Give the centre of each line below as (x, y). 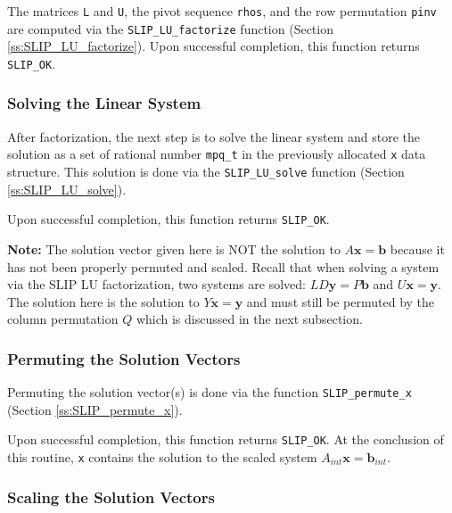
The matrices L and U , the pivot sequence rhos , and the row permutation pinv (222, 11)
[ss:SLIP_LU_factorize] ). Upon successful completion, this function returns (214, 46)
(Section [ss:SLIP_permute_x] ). (95, 409)
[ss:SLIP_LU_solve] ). (67, 189)
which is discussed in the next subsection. (249, 319)
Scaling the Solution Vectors (111, 496)
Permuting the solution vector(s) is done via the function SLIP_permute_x (210, 392)
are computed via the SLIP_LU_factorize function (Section (170, 28)
